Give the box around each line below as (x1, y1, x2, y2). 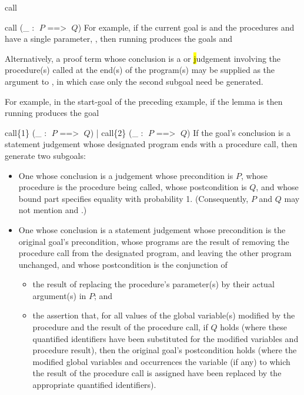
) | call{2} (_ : (90, 126, 143, 138)
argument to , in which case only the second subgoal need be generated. (5, 75, 263, 87)
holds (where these (220, 321, 287, 333)
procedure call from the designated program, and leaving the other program (18, 247, 292, 259)
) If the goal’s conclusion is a (187, 126, 291, 138)
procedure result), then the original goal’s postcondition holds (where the (32, 344, 297, 356)
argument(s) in (32, 289, 86, 301)
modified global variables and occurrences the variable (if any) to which (32, 355, 290, 367)
